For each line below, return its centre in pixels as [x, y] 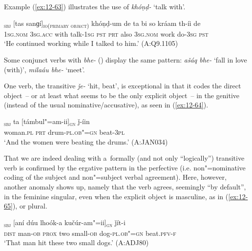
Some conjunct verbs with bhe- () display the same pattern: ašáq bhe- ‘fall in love [126, 59]
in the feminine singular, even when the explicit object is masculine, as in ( [116, 196]
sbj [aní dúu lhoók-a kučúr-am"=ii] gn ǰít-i [65, 223]
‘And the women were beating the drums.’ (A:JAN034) [86, 141]
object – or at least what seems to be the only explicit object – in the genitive [122, 95]
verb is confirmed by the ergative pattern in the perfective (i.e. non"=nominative [125, 167]
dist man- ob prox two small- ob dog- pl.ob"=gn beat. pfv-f [90, 233]
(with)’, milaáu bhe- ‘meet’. [44, 69]
